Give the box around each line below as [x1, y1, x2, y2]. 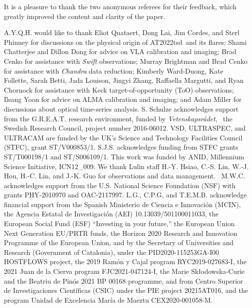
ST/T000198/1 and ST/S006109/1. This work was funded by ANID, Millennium [4, 151, 244, 161]
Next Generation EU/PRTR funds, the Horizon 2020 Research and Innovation [4, 228, 237, 238]
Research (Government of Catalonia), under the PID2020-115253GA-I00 [4, 247, 219, 257]
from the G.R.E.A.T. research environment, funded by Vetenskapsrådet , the [4, 113, 233, 123]
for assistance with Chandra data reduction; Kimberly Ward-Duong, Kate [4, 65, 223, 76]
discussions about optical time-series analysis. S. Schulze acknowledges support [4, 103, 239, 114]
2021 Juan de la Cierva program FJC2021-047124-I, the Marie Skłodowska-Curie [4, 266, 245, 276]
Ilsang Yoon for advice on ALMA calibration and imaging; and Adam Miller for [4, 94, 242, 104]
